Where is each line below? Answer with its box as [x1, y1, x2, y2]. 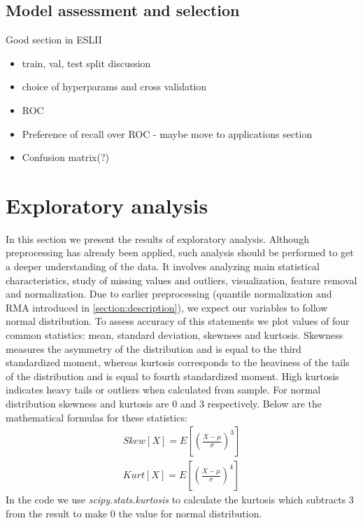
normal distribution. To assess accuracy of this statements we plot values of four [6, 314, 350, 328]
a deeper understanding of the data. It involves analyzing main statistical [6, 259, 320, 274]
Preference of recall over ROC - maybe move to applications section [22, 126, 313, 141]
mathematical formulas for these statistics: [6, 410, 187, 424]
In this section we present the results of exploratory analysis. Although [6, 231, 309, 246]
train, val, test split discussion [22, 55, 151, 70]
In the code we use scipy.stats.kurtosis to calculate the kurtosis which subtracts [6, 492, 346, 507]
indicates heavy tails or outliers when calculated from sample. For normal [6, 382, 321, 397]
